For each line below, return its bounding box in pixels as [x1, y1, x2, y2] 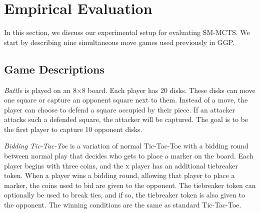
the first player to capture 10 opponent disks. [4, 123, 142, 134]
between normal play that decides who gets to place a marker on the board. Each [4, 150, 253, 161]
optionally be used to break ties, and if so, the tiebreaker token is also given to [4, 189, 245, 200]
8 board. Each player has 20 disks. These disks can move [81, 84, 255, 95]
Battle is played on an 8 [4, 84, 76, 95]
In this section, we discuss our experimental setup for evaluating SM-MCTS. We [4, 27, 250, 37]
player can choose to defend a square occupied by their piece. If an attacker [4, 104, 235, 114]
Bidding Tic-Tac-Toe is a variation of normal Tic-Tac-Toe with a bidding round [4, 140, 248, 151]
